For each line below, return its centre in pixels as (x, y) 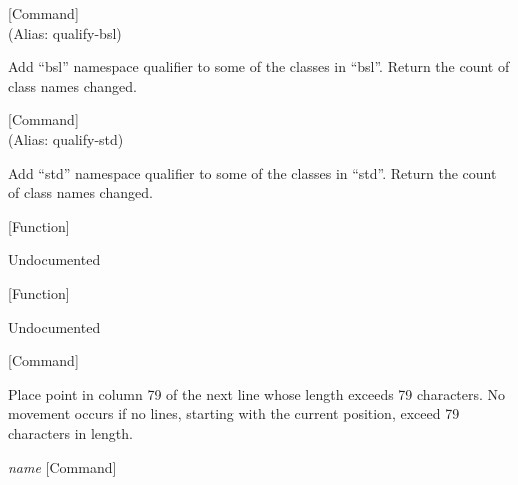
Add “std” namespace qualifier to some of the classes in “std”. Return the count (252, 172)
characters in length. (70, 432)
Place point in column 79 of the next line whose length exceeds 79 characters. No (257, 393)
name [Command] (62, 466)
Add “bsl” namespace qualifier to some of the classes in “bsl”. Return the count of (259, 66)
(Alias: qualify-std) (66, 138)
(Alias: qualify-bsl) (65, 32)
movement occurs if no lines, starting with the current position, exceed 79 (234, 413)
